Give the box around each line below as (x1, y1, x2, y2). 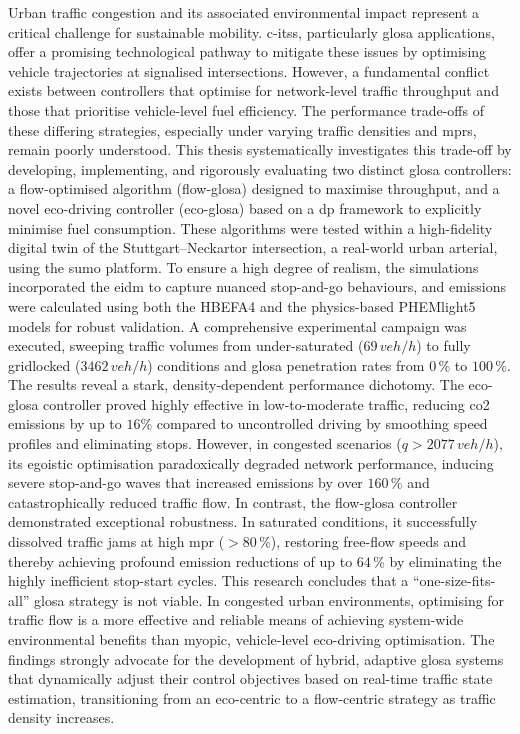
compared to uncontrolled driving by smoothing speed (156, 413, 488, 434)
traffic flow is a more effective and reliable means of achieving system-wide (8, 609, 464, 630)
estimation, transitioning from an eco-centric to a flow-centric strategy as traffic (8, 687, 496, 708)
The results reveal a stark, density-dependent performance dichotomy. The (8, 374, 464, 395)
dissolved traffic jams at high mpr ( (8, 531, 225, 552)
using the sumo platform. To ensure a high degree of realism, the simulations (8, 256, 479, 277)
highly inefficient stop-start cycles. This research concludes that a (8, 570, 409, 591)
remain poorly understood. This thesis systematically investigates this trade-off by (8, 139, 512, 160)
